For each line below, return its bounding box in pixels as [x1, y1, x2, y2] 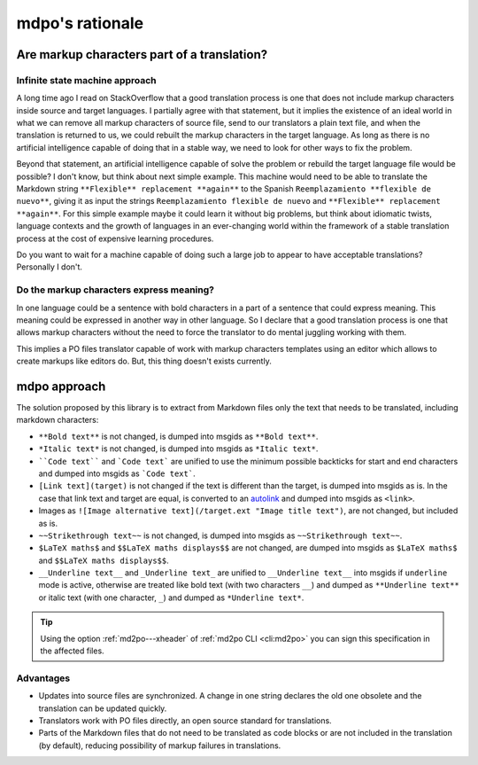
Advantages [16, 672, 71, 684]
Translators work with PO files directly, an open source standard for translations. [38, 714, 332, 726]
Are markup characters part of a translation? [16, 47, 268, 62]
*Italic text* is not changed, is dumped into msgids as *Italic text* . [38, 443, 319, 454]
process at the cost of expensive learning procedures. [16, 233, 214, 244]
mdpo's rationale [16, 13, 144, 33]
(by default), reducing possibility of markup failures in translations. [38, 740, 281, 751]
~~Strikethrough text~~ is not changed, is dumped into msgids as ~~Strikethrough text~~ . [38, 530, 403, 541]
